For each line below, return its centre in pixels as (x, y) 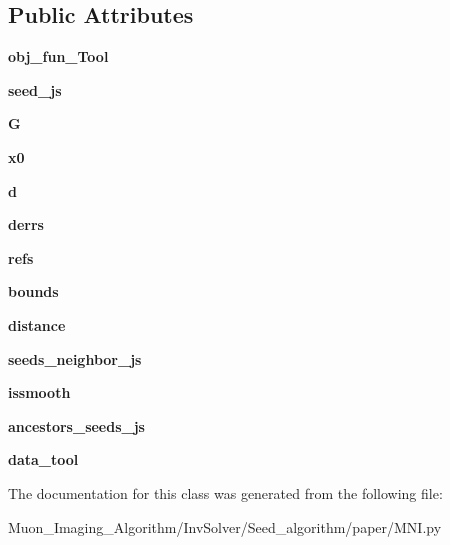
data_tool (43, 459)
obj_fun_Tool (58, 56)
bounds (33, 291)
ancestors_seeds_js (76, 425)
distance (37, 324)
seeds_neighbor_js (75, 358)
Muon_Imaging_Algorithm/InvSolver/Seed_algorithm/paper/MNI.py (225, 526)
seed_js (35, 89)
